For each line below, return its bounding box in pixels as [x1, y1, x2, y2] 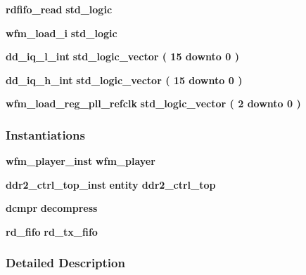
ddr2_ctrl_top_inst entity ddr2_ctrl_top [6, 177, 216, 192]
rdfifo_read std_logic [6, 2, 113, 16]
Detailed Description [6, 254, 125, 271]
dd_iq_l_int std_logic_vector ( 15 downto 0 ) [6, 49, 239, 64]
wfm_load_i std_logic [6, 25, 117, 40]
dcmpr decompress [6, 201, 98, 215]
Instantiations [6, 126, 85, 143]
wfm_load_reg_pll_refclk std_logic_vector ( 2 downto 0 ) [6, 96, 301, 111]
